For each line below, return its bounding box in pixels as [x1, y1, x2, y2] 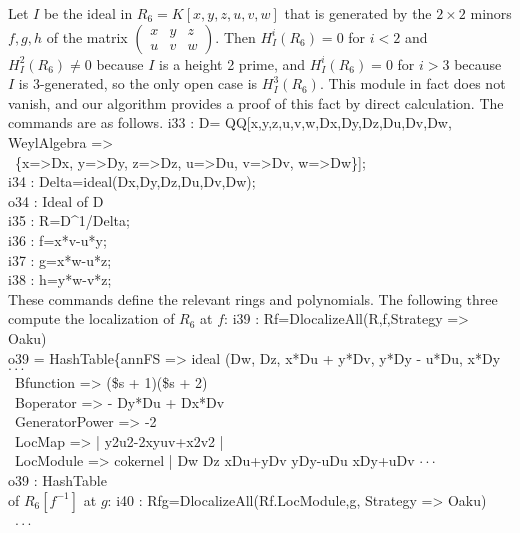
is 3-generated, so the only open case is [18, 73, 258, 94]
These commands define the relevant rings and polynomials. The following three [8, 288, 498, 309]
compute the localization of [8, 308, 175, 329]
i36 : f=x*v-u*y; [8, 229, 107, 250]
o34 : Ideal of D [8, 190, 104, 211]
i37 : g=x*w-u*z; [8, 249, 112, 270]
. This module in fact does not [319, 73, 506, 94]
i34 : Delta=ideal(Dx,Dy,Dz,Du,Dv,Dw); [8, 171, 256, 192]
